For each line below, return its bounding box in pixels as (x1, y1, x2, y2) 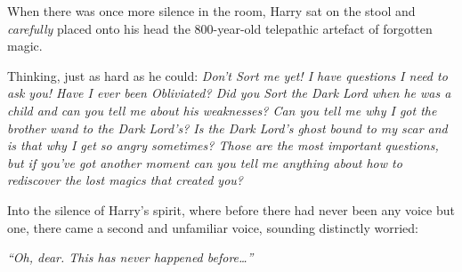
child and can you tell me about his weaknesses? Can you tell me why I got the (7, 100, 437, 119)
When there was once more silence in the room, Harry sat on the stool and (7, 2, 416, 20)
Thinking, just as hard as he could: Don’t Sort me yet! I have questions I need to (7, 66, 448, 84)
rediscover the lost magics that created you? (7, 171, 243, 189)
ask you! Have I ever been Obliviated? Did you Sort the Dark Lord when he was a (7, 84, 451, 102)
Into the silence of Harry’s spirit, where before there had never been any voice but (7, 200, 455, 219)
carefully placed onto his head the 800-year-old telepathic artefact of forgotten (7, 19, 433, 37)
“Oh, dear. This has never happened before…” (7, 248, 254, 267)
